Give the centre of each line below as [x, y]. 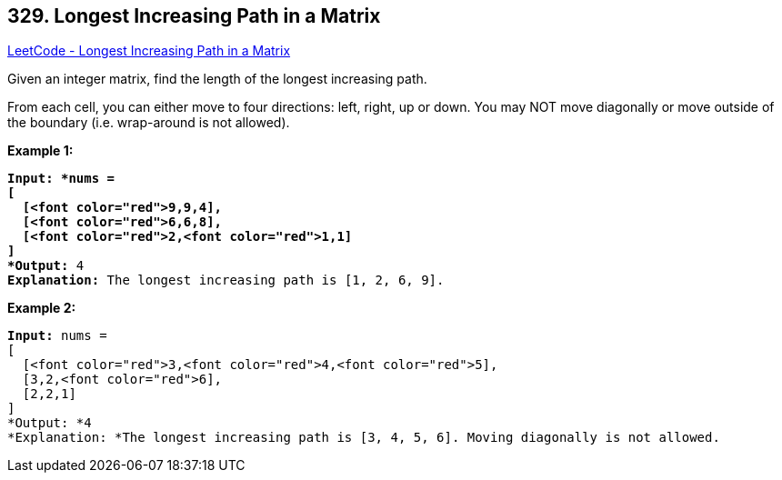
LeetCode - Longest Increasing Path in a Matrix [149, 51]
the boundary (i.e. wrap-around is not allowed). [149, 123]
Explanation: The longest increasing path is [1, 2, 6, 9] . [226, 280]
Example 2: [42, 308]
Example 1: [40, 151]
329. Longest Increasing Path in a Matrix [194, 16]
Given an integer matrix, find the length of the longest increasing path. [217, 79]
